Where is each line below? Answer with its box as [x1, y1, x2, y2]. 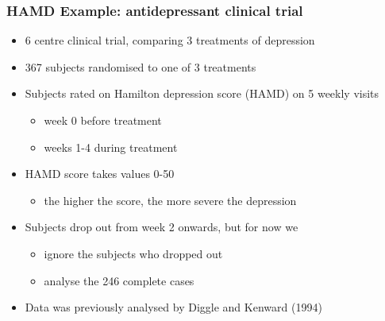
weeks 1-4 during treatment [44, 138, 178, 155]
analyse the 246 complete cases [44, 272, 194, 288]
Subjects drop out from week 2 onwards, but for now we [25, 219, 298, 235]
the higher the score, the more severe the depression [44, 191, 297, 208]
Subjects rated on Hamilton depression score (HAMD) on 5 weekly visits [25, 85, 379, 102]
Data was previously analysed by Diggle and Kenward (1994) [25, 299, 322, 315]
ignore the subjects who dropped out [44, 245, 223, 261]
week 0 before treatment [44, 112, 162, 128]
